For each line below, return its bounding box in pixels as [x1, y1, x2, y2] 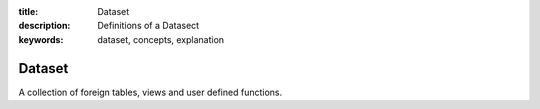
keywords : [18, 33, 64, 45]
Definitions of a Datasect [97, 20, 200, 32]
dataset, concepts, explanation [97, 33, 225, 45]
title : [18, 6, 39, 17]
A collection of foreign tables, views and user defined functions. [18, 86, 283, 98]
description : [18, 20, 71, 32]
